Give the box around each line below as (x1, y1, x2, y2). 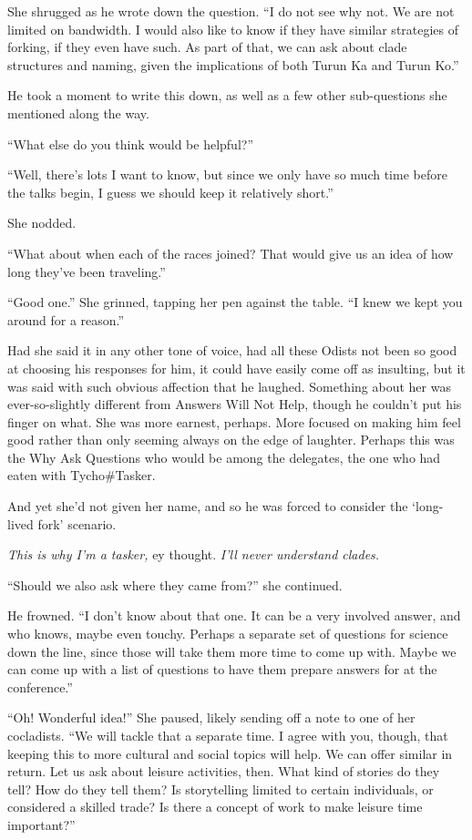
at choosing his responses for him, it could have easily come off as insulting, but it (7, 358, 466, 377)
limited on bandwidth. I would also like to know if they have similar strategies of (7, 19, 459, 38)
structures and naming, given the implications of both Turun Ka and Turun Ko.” (7, 55, 459, 74)
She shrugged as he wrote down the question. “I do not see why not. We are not (7, 2, 455, 20)
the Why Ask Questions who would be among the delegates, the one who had (7, 447, 441, 466)
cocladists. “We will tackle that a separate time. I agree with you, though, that (7, 726, 448, 744)
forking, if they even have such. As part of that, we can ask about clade (7, 37, 407, 56)
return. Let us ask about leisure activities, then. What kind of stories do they (7, 762, 440, 781)
